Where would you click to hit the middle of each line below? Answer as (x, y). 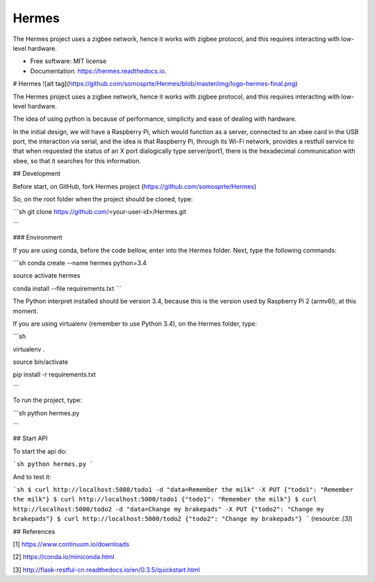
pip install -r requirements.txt (55, 374)
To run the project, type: (48, 400)
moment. (25, 311)
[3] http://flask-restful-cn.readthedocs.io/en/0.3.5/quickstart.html (107, 569)
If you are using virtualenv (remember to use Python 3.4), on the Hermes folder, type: (135, 324)
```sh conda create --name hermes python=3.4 (80, 263)
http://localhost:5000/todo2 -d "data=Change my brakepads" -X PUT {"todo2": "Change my (168, 509)
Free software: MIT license (68, 61)
